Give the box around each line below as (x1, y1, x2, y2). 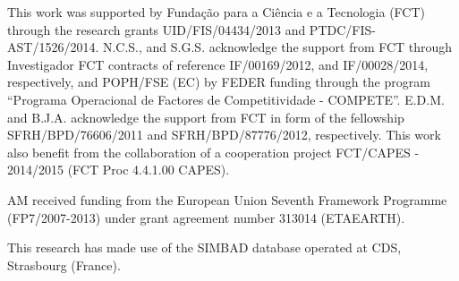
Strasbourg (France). (7, 255, 121, 274)
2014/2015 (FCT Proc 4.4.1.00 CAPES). (7, 160, 230, 179)
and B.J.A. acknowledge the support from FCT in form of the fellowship (7, 107, 404, 126)
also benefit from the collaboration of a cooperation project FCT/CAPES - (7, 142, 420, 161)
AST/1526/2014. (7, 38, 99, 56)
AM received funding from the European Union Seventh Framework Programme (7, 190, 447, 209)
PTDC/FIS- (309, 20, 376, 38)
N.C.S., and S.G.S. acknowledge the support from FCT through (102, 38, 453, 56)
